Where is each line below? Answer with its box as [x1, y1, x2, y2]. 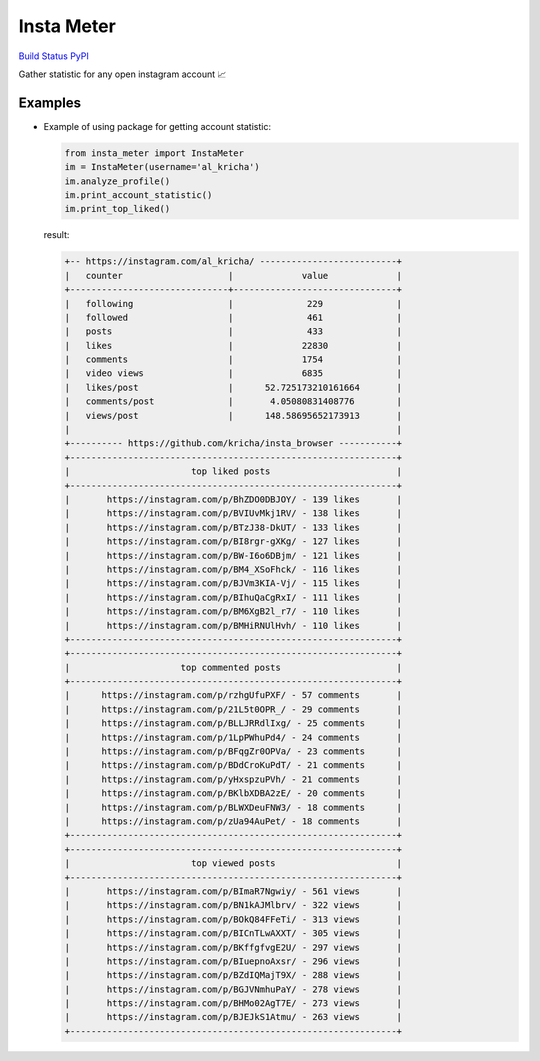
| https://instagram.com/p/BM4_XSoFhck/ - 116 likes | [64, 563, 403, 575]
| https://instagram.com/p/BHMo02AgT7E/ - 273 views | [64, 998, 403, 1009]
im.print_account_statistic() [64, 190, 213, 200]
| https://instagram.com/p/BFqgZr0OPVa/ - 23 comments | [64, 746, 403, 757]
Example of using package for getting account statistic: [43, 120, 272, 132]
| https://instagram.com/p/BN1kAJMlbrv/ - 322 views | [64, 900, 403, 911]
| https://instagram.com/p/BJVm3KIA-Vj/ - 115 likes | [64, 578, 403, 589]
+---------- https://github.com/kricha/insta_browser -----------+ [64, 438, 403, 449]
